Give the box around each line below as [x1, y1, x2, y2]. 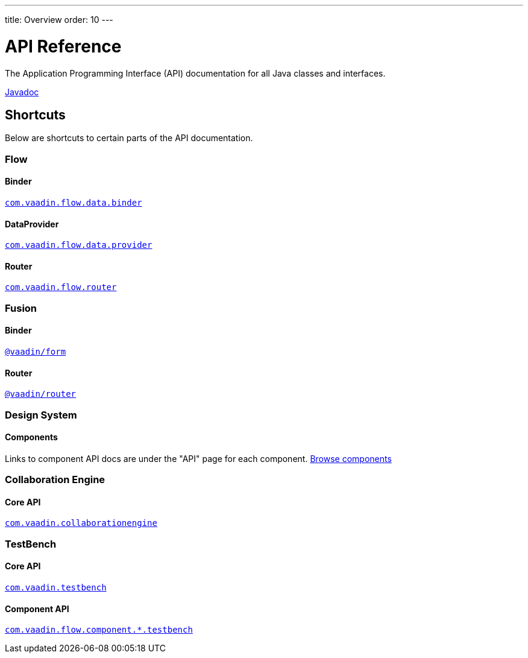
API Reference [5, 36, 122, 57]
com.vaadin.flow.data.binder [5, 197, 142, 207]
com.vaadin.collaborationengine [5, 518, 157, 528]
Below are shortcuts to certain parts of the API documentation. [5, 133, 253, 144]
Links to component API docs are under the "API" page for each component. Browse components [5, 453, 392, 464]
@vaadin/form [5, 346, 66, 356]
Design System [5, 408, 77, 421]
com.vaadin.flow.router [5, 282, 117, 293]
